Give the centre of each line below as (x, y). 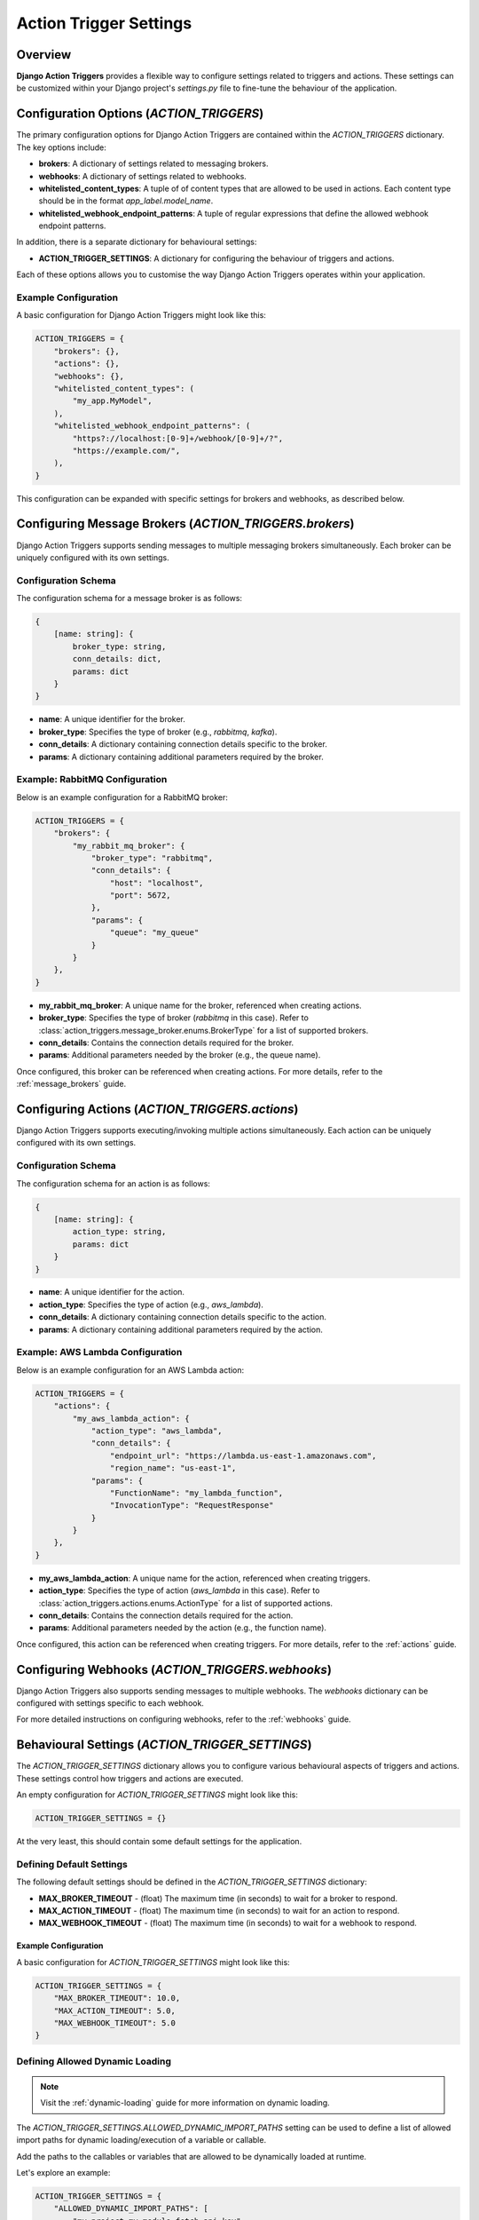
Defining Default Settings (72, 1864)
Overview (44, 55)
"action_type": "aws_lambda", (157, 1431)
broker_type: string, (119, 646)
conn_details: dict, (117, 659)
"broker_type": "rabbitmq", (152, 858)
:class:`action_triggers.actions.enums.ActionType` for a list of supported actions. (185, 1603)
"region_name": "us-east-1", (173, 1468)
